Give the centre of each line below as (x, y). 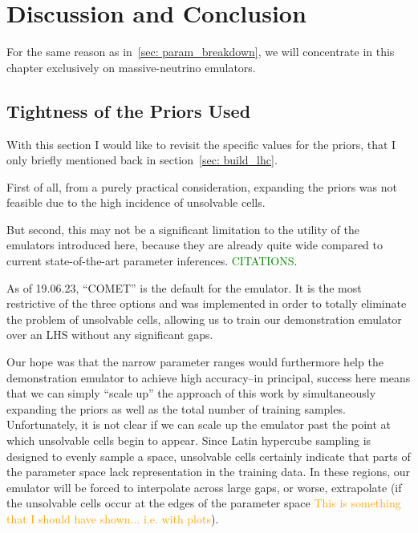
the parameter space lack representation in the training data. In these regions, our (209, 472)
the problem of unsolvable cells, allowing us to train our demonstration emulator (204, 319)
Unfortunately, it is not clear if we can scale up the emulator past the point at (199, 424)
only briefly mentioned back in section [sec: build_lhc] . (142, 160)
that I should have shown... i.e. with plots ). (113, 518)
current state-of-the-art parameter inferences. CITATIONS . (152, 261)
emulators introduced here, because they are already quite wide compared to (195, 245)
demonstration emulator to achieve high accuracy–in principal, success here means (209, 377)
